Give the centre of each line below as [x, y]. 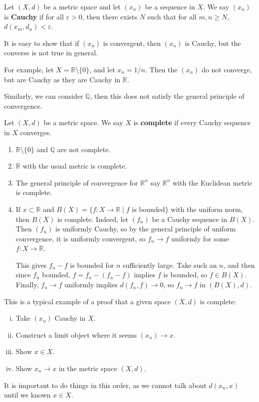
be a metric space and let [82, 6]
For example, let [29, 69]
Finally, [27, 285]
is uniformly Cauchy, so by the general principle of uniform [146, 229]
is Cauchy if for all [34, 16]
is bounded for [92, 265]
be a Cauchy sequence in [189, 219]
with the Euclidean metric [212, 182]
